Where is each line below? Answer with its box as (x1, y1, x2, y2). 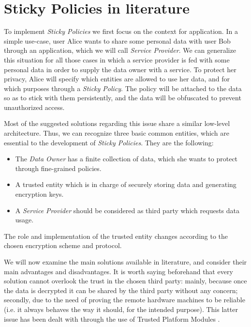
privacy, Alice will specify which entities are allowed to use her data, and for (4, 74, 230, 84)
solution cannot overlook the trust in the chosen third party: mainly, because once (4, 276, 247, 286)
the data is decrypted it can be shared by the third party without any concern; (4, 285, 238, 295)
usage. (15, 215, 34, 225)
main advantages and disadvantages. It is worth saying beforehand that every (4, 266, 233, 276)
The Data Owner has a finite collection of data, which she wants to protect (15, 154, 238, 164)
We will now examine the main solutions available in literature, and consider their (4, 257, 247, 266)
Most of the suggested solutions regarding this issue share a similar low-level (4, 118, 230, 128)
